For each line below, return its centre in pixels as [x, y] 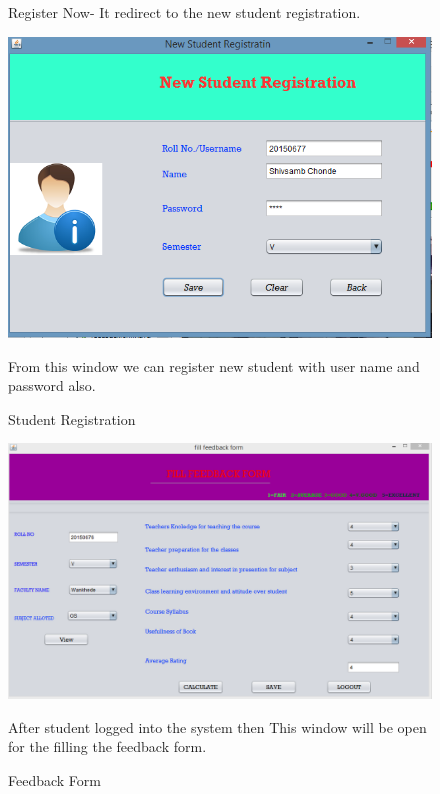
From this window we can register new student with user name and [214, 365]
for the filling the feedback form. [107, 746]
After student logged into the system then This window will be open [217, 726]
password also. [52, 385]
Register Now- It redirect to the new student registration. [184, 12]
